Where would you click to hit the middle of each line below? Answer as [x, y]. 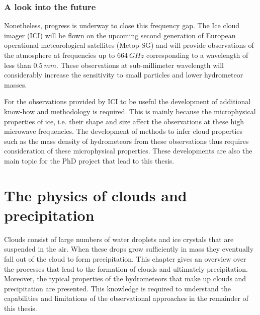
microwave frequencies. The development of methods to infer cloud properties [123, 131]
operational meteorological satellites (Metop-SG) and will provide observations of [129, 45]
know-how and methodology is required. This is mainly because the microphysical [130, 111]
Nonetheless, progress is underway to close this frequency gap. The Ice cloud [122, 25]
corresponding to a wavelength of [197, 55]
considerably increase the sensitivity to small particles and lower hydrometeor [124, 75]
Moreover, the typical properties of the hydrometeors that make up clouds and [125, 279]
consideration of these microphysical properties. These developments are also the [128, 151]
